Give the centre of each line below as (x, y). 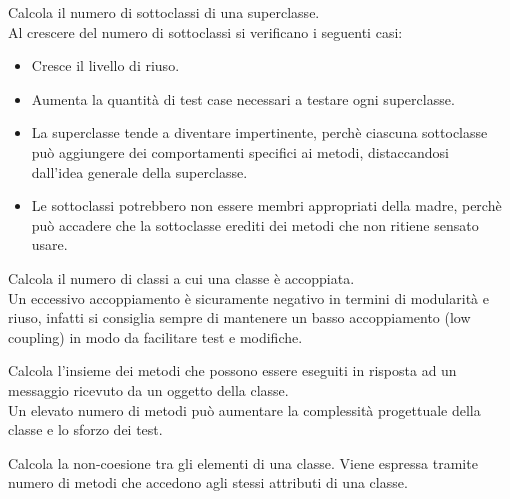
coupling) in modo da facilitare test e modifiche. (155, 336)
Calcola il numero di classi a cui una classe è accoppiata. (181, 277)
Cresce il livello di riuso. (105, 65)
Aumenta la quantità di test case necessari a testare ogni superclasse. (243, 98)
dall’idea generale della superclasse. (139, 171)
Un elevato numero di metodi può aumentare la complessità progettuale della (244, 409)
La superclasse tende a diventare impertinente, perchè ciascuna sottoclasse (259, 132)
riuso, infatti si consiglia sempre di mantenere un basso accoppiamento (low (239, 317)
